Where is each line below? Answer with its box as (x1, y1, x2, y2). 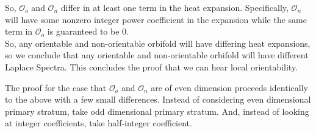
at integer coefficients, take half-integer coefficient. (5, 117, 192, 129)
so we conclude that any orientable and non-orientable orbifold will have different (5, 49, 309, 61)
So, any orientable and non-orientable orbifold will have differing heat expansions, (5, 36, 311, 49)
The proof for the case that (5, 81, 107, 94)
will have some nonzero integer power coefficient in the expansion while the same (5, 13, 307, 26)
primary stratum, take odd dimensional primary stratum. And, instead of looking (5, 104, 309, 117)
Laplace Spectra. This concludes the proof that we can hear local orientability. (5, 60, 298, 73)
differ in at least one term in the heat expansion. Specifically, (60, 1, 289, 13)
